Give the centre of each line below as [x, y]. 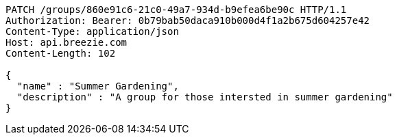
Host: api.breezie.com [67, 42]
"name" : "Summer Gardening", [98, 86]
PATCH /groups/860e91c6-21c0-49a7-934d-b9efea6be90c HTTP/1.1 [176, 10]
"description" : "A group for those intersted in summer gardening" [205, 97]
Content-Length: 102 [61, 53]
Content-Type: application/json [92, 31]
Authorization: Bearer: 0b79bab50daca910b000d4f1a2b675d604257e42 [188, 20]
